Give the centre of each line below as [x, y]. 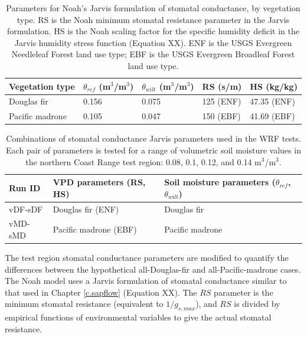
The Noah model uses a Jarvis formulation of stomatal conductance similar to [146, 281]
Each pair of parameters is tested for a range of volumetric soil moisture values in [153, 150]
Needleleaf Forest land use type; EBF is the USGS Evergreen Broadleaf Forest [153, 54]
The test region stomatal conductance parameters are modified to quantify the [147, 258]
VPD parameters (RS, [99, 182]
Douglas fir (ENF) [86, 209]
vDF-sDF [26, 209]
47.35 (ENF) [272, 101]
